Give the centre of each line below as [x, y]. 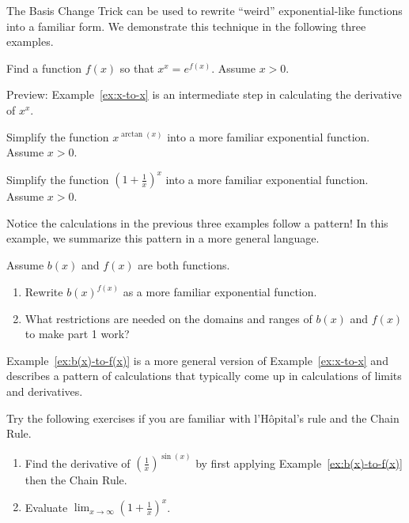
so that [137, 68]
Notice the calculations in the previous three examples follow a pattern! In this [197, 222]
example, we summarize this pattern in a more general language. [163, 238]
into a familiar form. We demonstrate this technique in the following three [186, 26]
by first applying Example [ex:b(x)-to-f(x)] [299, 463]
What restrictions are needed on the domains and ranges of [169, 318]
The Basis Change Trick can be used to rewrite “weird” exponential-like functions [204, 10]
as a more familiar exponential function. [220, 292]
